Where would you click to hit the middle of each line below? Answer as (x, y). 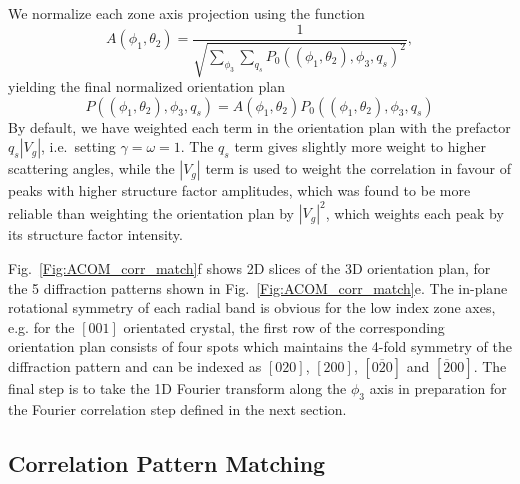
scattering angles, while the (91, 168)
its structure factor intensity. (95, 234)
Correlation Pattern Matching (167, 462)
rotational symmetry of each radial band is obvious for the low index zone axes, (252, 307)
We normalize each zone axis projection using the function (186, 13)
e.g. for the (41, 326)
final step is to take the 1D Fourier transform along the (177, 387)
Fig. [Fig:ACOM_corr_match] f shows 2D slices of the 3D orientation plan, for (249, 267)
